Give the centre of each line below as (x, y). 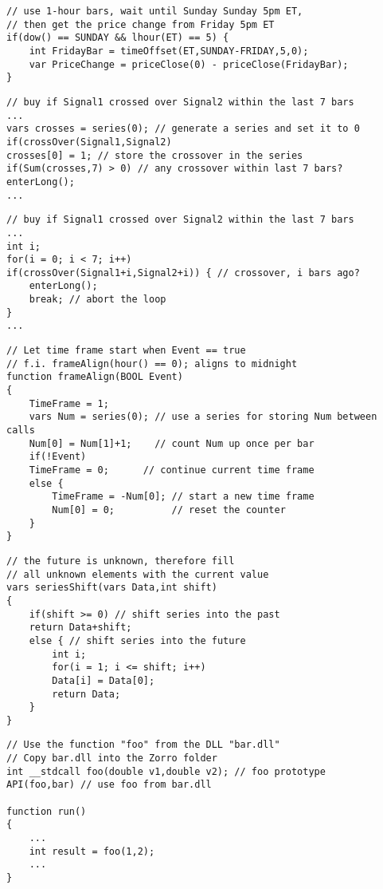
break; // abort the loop (98, 300)
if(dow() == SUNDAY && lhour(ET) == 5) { (118, 38)
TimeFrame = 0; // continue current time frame (172, 470)
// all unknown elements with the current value (138, 574)
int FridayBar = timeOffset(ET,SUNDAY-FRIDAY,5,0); (169, 51)
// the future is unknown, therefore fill (121, 561)
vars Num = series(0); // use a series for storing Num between (203, 417)
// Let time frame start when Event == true (126, 351)
